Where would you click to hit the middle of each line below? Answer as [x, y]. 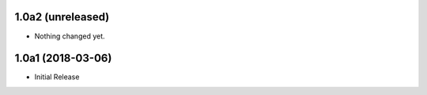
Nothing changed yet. [70, 36]
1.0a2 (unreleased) [62, 17]
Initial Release [57, 77]
